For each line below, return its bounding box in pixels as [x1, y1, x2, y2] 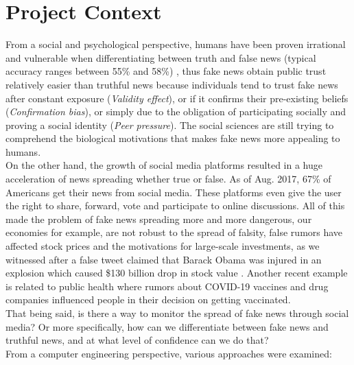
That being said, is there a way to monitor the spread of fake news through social [5, 306, 349, 320]
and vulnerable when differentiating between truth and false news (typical [5, 50, 316, 64]
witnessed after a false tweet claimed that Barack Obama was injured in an [5, 252, 322, 266]
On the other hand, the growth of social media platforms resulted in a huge [5, 158, 323, 172]
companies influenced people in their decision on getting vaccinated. [5, 292, 291, 307]
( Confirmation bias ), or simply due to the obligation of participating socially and [5, 104, 346, 119]
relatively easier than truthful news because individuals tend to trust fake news [5, 77, 338, 91]
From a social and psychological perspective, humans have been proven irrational [5, 37, 346, 51]
